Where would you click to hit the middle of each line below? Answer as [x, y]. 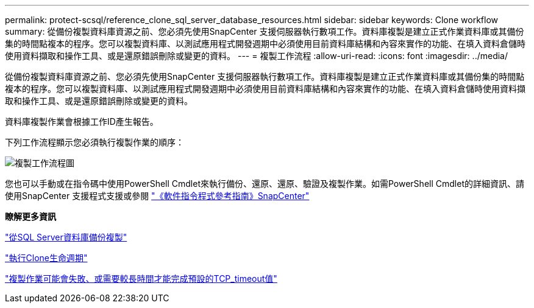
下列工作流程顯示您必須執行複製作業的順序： [94, 142]
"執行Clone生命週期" [46, 258]
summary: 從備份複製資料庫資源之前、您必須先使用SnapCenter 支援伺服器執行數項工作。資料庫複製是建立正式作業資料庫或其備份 [265, 31]
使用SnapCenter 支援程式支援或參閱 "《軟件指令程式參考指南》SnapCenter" [157, 196]
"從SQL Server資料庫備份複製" [66, 237]
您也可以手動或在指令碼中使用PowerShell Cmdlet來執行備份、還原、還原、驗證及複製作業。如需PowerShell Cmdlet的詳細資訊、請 [265, 184]
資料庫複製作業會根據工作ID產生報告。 [82, 121]
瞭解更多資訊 [30, 216]
